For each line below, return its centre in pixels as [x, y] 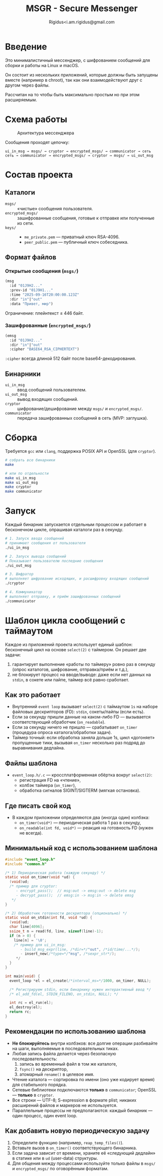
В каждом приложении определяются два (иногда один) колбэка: [81, 818]
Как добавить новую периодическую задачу [77, 1131]
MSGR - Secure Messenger [82, 9]
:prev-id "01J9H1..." [31, 290]
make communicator [24, 492]
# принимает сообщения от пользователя [45, 543]
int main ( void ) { [23, 976]
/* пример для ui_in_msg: [40, 945]
